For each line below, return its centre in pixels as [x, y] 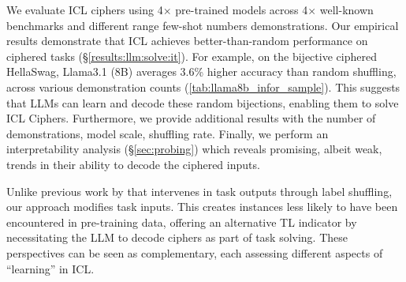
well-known [346, 9]
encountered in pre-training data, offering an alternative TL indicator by [182, 222]
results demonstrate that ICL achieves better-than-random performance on [187, 41]
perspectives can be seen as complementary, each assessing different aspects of [195, 252]
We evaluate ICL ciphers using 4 [85, 9]
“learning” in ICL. [50, 268]
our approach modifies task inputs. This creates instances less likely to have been [202, 207]
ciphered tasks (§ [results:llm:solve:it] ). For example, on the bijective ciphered [192, 56]
